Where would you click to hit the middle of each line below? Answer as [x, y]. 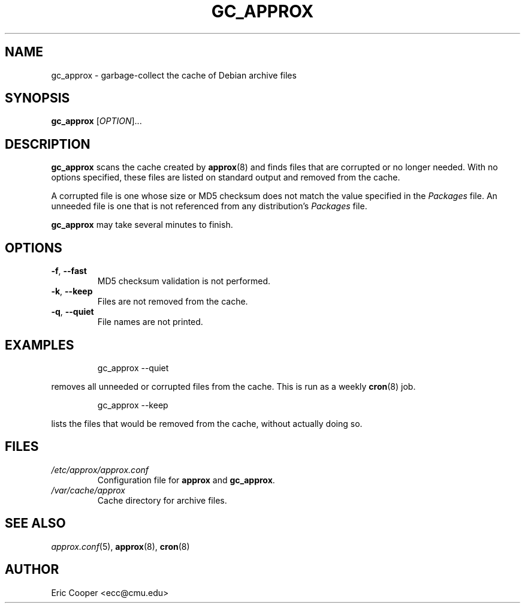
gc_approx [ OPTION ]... [96, 121]
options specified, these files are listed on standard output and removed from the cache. [226, 177]
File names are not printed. [150, 322]
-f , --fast [69, 271]
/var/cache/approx [88, 490]
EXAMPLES [40, 345]
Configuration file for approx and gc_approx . [186, 480]
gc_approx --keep [133, 405]
